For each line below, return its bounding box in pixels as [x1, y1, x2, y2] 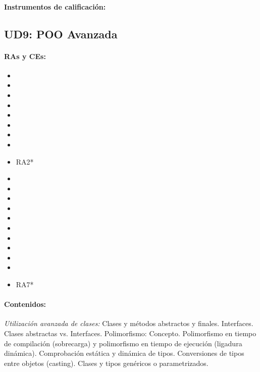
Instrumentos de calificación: [4, 1, 106, 12]
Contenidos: [4, 299, 46, 309]
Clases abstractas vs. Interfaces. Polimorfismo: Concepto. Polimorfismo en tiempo [4, 328, 256, 339]
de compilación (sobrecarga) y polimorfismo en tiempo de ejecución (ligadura [4, 338, 242, 348]
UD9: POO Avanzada [4, 26, 118, 41]
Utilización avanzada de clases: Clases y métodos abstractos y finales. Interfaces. [4, 318, 253, 329]
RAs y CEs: [4, 50, 46, 61]
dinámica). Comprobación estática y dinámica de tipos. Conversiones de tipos [4, 348, 244, 358]
